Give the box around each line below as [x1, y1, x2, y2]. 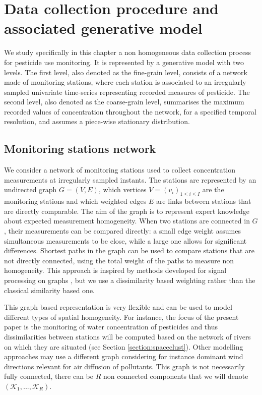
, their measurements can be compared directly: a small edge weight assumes [4, 225, 241, 236]
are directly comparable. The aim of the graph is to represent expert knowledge [4, 205, 249, 216]
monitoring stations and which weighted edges [4, 196, 147, 206]
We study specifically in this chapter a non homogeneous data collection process [4, 47, 251, 58]
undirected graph [4, 184, 57, 195]
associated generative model [4, 18, 203, 38]
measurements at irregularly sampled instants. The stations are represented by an [4, 174, 256, 185]
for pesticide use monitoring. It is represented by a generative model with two [4, 57, 244, 67]
